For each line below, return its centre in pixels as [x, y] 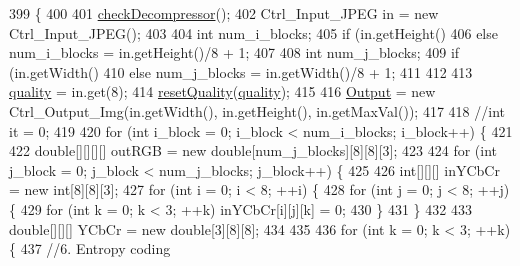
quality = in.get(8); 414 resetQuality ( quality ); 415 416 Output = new [222, 91]
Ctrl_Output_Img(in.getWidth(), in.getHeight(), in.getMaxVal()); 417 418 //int [257, 110]
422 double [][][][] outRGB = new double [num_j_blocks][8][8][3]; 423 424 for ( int [253, 150]
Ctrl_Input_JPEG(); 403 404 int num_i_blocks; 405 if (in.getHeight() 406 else [253, 32]
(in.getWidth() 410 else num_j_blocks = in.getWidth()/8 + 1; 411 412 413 [241, 71]
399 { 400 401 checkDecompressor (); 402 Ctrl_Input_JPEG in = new [224, 13]
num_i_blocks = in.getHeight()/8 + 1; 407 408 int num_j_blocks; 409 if [234, 52]
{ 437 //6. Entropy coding [90, 248]
